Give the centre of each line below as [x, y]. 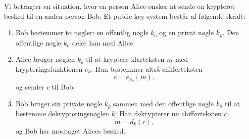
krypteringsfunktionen [49, 69]
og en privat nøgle [186, 32]
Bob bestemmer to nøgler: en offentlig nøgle [82, 32]
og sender [30, 87]
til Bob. [63, 87]
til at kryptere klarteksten [125, 59]
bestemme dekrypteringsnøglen [62, 114]
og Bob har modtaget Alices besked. [71, 130]
